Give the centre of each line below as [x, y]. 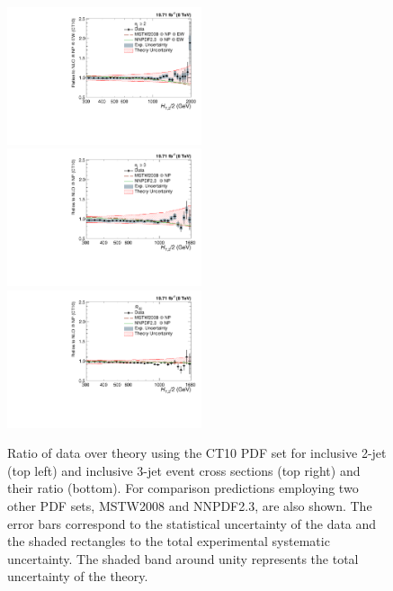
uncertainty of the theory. [78, 576]
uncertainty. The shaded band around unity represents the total [183, 558]
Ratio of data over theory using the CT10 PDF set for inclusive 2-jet [197, 453]
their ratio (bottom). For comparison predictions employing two [183, 488]
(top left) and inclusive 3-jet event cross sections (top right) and [184, 470]
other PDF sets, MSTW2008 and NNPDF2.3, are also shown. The [190, 506]
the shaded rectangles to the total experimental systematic [169, 541]
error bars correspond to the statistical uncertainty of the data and [192, 523]
